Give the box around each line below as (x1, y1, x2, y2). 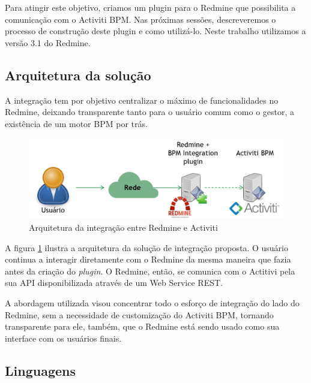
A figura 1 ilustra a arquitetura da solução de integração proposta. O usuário (5, 241, 288, 254)
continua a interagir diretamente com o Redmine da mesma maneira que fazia (5, 253, 291, 266)
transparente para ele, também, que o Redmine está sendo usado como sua (5, 320, 280, 333)
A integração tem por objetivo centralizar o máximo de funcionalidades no (5, 94, 279, 106)
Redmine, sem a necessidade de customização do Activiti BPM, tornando (5, 308, 274, 321)
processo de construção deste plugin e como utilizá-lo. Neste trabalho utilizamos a (5, 25, 306, 37)
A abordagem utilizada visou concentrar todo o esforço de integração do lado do (5, 296, 300, 309)
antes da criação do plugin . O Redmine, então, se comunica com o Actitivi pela (5, 264, 295, 277)
